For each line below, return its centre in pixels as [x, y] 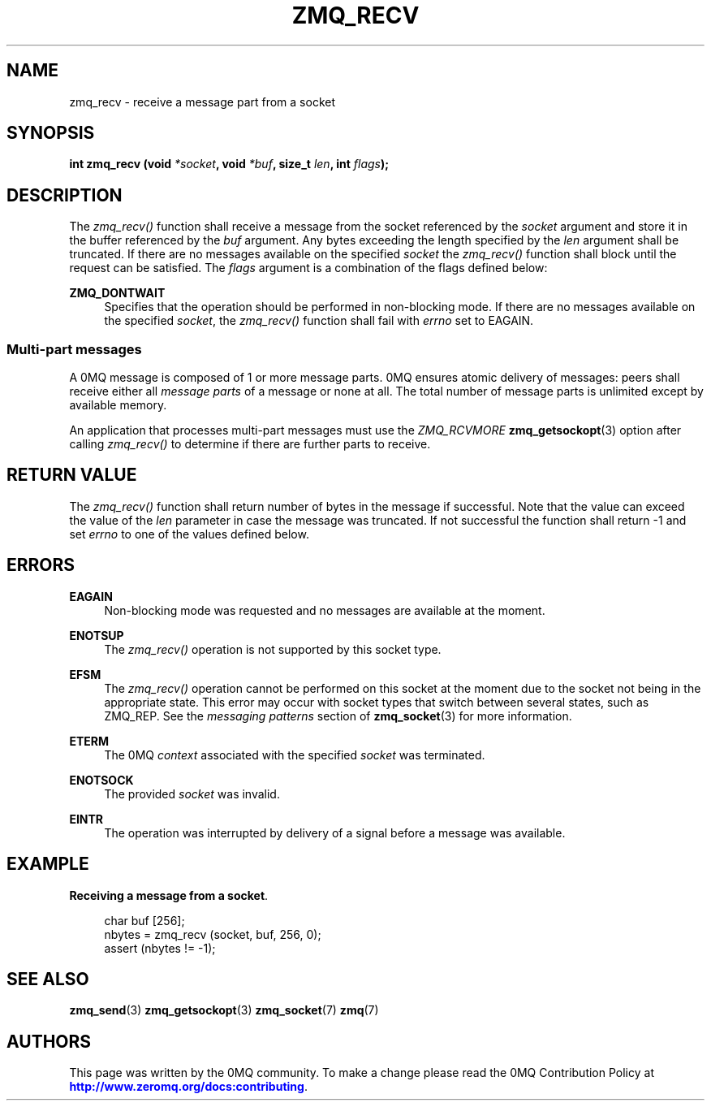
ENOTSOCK [101, 780]
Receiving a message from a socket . [169, 895]
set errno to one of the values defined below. [189, 534]
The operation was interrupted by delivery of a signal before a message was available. [335, 832]
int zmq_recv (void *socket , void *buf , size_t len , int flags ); [229, 164]
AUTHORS [49, 1041]
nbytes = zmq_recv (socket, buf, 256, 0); [213, 934]
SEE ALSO [48, 979]
